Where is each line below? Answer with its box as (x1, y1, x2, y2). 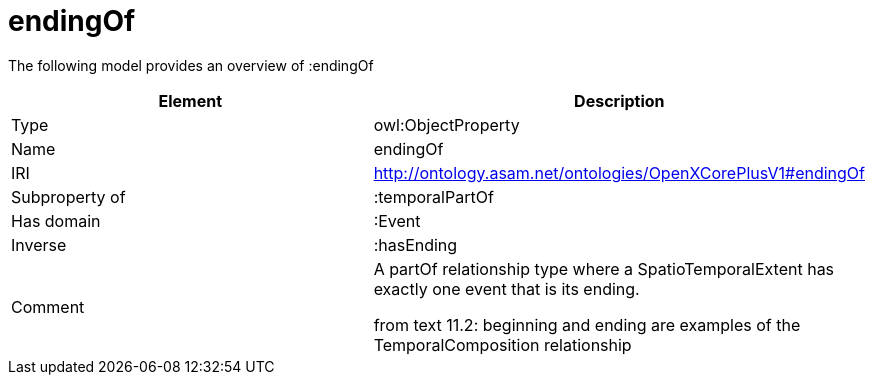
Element (158, 90, 223, 111)
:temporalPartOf (373, 186, 494, 207)
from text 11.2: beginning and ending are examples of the (373, 314, 801, 335)
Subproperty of (11, 186, 126, 207)
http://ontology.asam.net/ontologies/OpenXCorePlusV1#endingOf (373, 162, 865, 183)
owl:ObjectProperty (373, 114, 520, 135)
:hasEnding (373, 234, 458, 255)
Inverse (11, 234, 67, 255)
